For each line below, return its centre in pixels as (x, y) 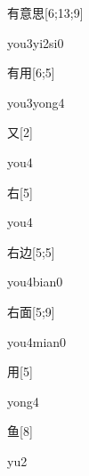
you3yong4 (36, 102)
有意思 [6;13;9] (45, 12)
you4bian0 (35, 282)
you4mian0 (37, 341)
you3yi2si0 (36, 42)
